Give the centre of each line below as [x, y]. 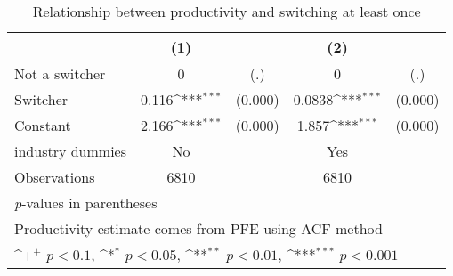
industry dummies [71, 151]
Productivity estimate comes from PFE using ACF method [198, 228]
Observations [55, 177]
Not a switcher [60, 73]
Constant [43, 125]
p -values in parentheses [86, 203]
